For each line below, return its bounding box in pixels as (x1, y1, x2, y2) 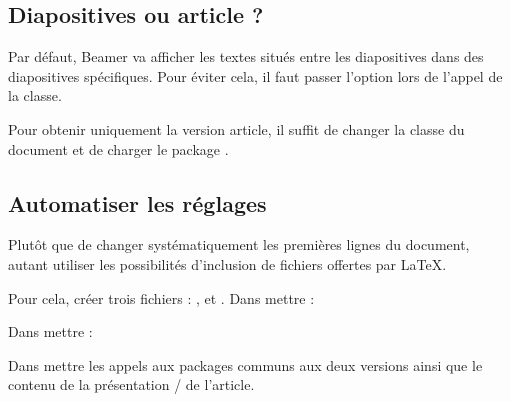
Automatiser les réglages (8, 187, 267, 218)
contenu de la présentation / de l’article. (8, 374, 255, 395)
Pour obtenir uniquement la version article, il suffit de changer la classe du (8, 118, 465, 139)
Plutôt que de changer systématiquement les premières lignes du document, (8, 234, 470, 255)
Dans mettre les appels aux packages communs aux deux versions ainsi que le (8, 354, 483, 375)
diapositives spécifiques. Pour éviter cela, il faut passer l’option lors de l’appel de (8, 65, 503, 86)
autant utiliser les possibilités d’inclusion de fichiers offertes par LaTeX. (8, 253, 447, 274)
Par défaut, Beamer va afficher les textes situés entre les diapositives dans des (8, 46, 484, 67)
